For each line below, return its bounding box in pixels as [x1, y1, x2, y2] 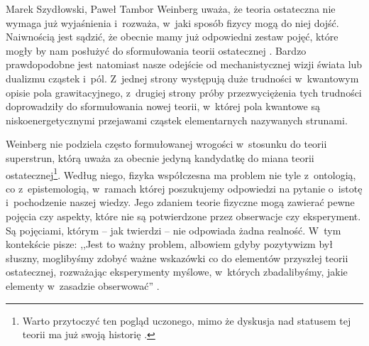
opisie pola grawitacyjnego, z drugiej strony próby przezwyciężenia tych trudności [6, 85, 362, 99]
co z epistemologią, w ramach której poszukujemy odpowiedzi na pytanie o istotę [6, 180, 363, 195]
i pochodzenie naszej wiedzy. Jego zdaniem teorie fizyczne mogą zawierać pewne [6, 195, 355, 210]
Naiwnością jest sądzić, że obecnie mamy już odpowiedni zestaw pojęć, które [6, 29, 338, 44]
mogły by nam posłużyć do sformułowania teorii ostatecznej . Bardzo [6, 43, 307, 58]
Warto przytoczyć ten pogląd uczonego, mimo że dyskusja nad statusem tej [22, 313, 351, 328]
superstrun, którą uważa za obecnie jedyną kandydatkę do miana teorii [6, 150, 314, 165]
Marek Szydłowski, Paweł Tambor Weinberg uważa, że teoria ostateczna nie [6, 1, 336, 16]
